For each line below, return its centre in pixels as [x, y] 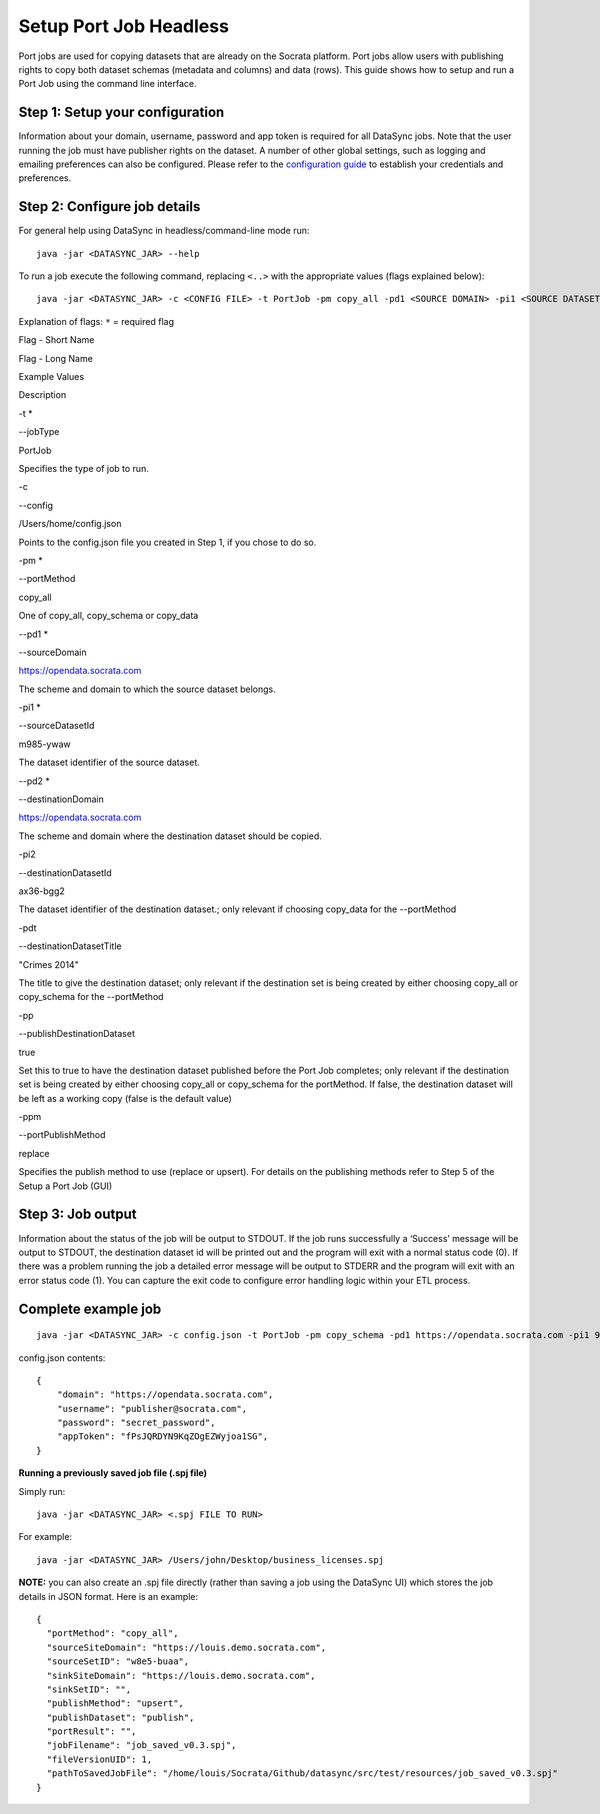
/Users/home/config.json [70, 524]
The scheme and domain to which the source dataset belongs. [147, 689]
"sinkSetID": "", [89, 1689]
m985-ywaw [44, 744]
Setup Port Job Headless [124, 26]
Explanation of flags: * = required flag [96, 321]
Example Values [51, 377]
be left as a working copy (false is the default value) [125, 1098]
